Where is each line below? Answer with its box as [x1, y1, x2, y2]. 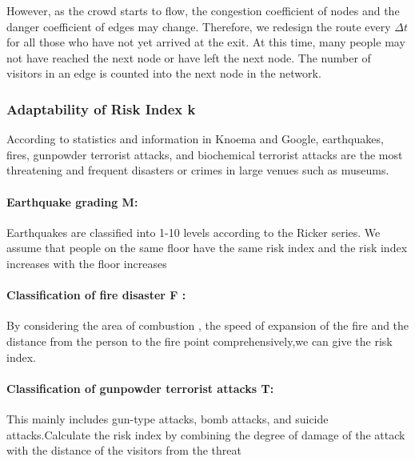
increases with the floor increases [6, 255, 167, 271]
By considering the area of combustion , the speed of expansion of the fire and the [6, 317, 409, 334]
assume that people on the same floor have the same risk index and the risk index [6, 239, 408, 256]
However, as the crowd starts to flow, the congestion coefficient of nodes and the [6, 2, 400, 18]
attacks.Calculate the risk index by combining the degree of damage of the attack [6, 426, 405, 443]
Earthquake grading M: [6, 193, 138, 210]
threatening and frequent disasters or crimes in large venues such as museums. [6, 162, 389, 178]
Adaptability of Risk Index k [6, 98, 196, 118]
